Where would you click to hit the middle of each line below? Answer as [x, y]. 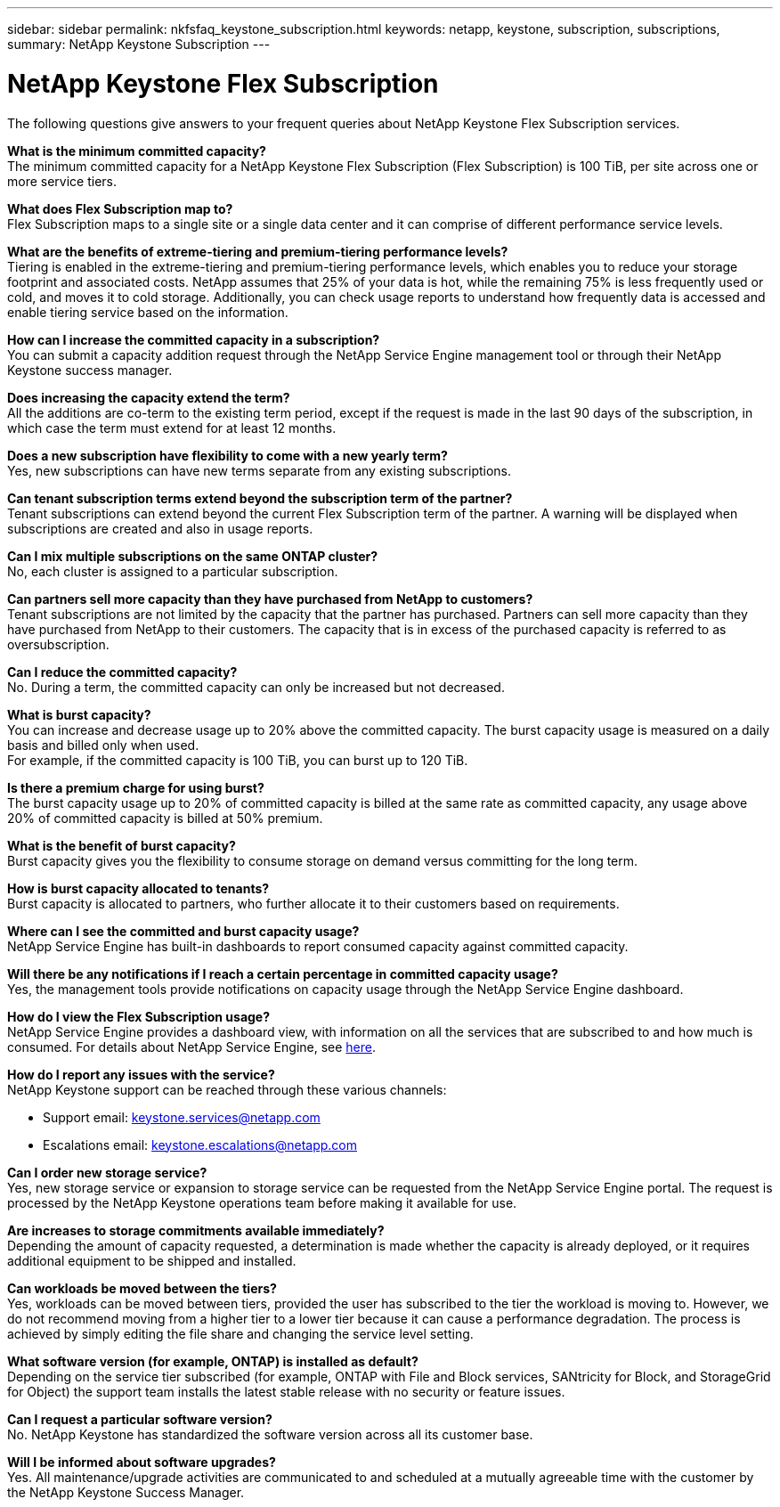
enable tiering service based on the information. [148, 312]
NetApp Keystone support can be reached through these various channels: [227, 1089]
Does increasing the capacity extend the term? [149, 397]
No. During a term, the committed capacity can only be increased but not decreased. [256, 687]
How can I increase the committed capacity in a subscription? [194, 339]
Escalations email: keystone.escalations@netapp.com [200, 1145]
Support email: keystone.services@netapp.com [182, 1117]
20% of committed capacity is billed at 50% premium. [165, 818]
